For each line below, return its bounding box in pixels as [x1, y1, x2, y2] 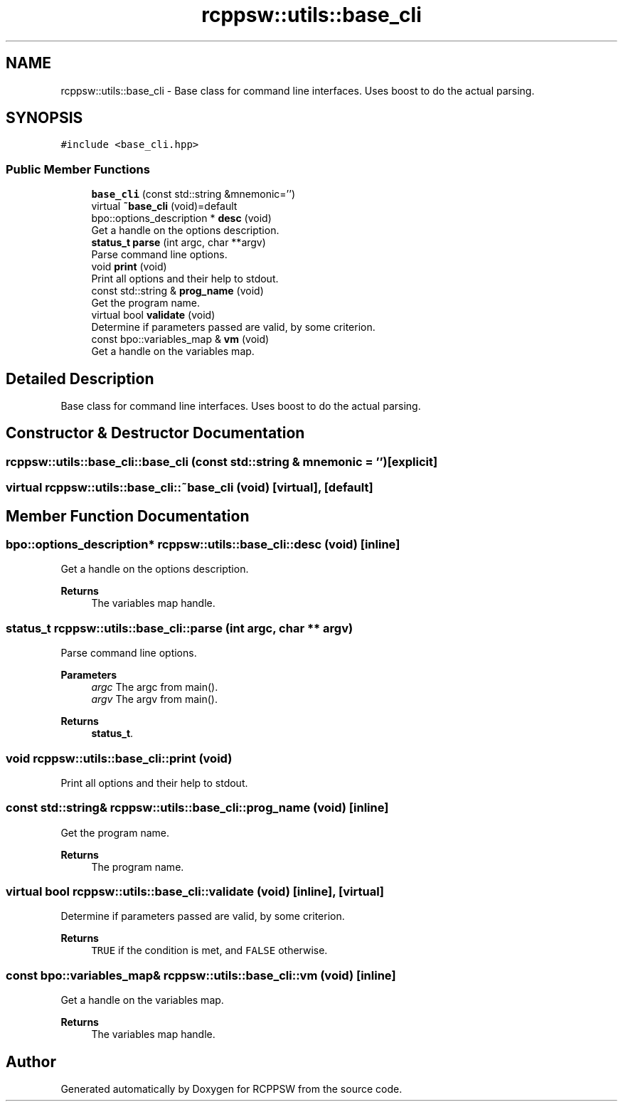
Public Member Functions [6, 161, 150, 176]
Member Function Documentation [6, 507, 250, 525]
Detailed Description [6, 369, 154, 388]
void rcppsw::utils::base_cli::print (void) [6, 751, 233, 766]
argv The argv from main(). [91, 693, 218, 706]
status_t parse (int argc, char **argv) [91, 236, 266, 249]
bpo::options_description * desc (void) [91, 212, 272, 225]
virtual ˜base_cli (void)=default [91, 200, 238, 213]
